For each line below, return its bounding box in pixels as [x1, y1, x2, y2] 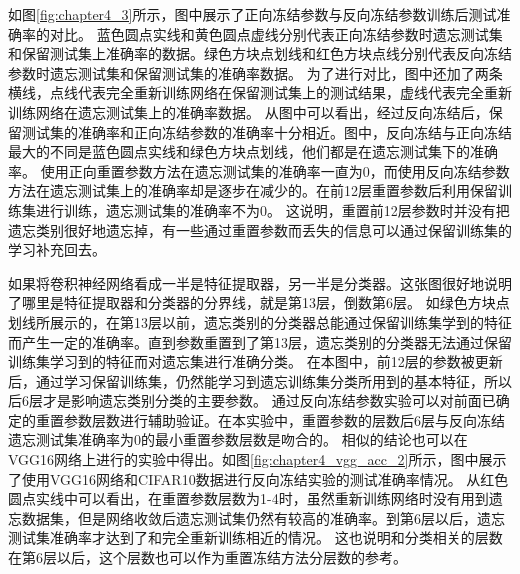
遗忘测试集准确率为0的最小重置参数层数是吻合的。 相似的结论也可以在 [8, 429, 468, 450]
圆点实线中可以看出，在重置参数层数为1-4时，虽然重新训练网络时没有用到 [8, 488, 489, 509]
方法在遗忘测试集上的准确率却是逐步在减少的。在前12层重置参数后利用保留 [8, 180, 498, 201]
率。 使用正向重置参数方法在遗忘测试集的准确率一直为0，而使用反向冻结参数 [8, 160, 510, 181]
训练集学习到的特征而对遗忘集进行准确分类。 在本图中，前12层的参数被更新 [8, 351, 503, 372]
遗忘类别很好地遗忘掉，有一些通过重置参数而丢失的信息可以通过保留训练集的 [8, 219, 512, 240]
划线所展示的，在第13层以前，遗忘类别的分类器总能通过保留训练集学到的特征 [8, 311, 512, 332]
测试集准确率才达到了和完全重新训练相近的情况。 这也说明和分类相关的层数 [8, 527, 503, 548]
